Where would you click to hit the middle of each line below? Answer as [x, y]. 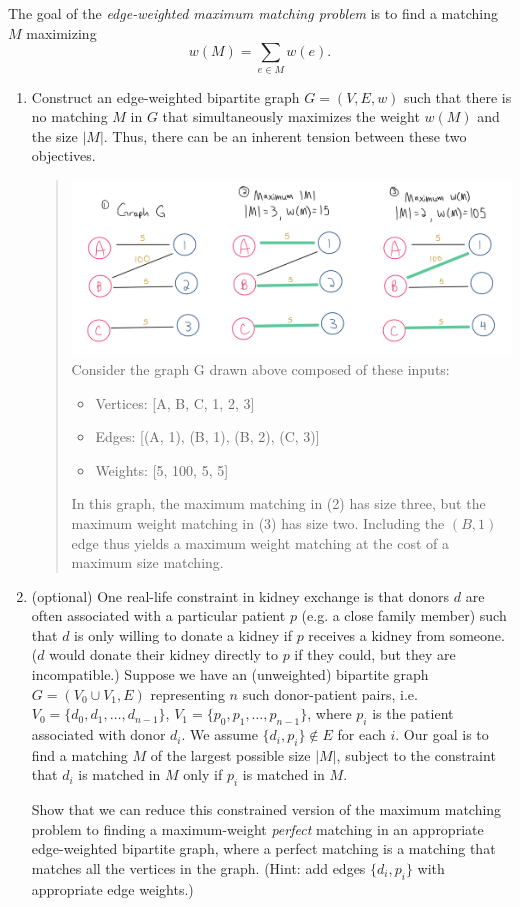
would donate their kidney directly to [163, 654]
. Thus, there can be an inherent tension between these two [285, 135]
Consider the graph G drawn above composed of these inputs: [260, 368]
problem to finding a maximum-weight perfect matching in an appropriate [257, 828]
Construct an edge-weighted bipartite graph [165, 96]
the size [54, 135]
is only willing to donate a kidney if [183, 634]
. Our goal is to [442, 734]
